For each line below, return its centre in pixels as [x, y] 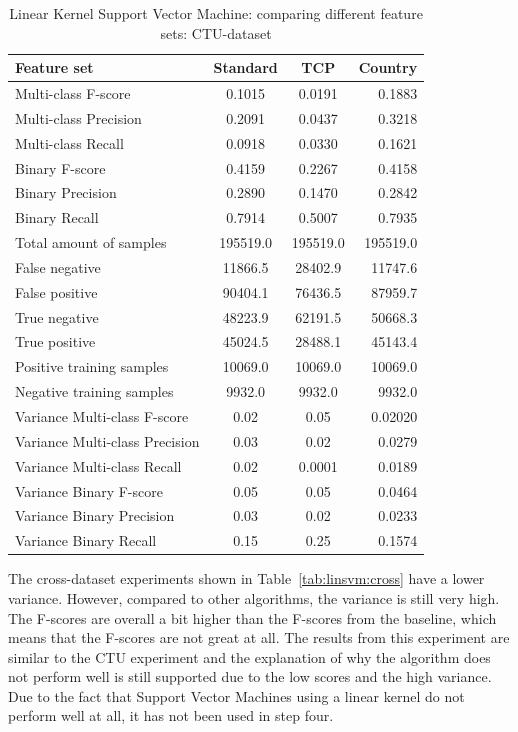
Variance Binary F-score [89, 490]
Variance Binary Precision [95, 515]
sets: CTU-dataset [216, 32]
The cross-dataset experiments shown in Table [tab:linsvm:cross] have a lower [246, 578]
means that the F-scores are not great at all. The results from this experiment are [259, 637]
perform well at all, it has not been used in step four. [171, 715]
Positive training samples [92, 366]
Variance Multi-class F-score [102, 416]
